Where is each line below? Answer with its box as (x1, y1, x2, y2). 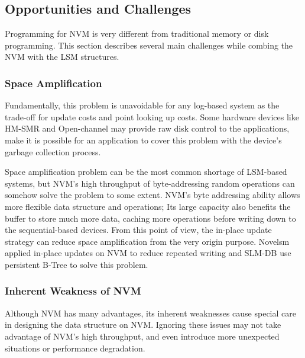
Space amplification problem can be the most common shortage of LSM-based (5, 165, 287, 178)
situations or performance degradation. (5, 341, 145, 354)
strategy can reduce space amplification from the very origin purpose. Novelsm (5, 235, 290, 247)
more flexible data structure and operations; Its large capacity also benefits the (5, 200, 291, 212)
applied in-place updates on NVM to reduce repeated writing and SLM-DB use (5, 247, 291, 259)
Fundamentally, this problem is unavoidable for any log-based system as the (5, 99, 280, 111)
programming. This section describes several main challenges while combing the (5, 39, 293, 51)
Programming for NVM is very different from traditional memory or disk (5, 27, 269, 40)
